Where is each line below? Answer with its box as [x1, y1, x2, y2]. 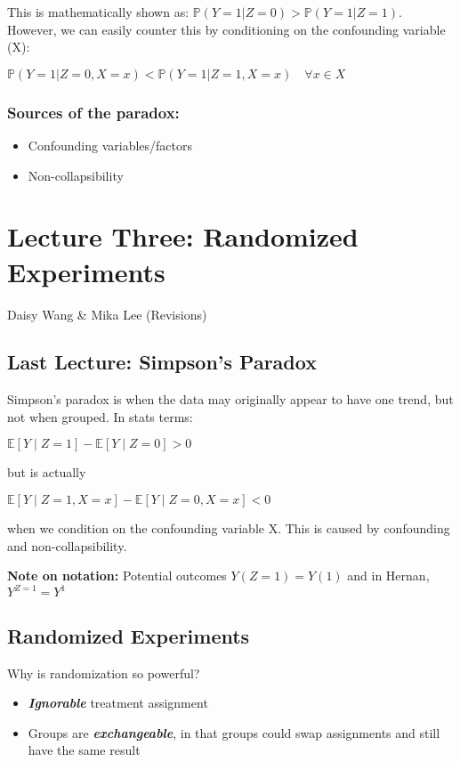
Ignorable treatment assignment [28, 693, 208, 712]
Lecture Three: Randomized [7, 218, 359, 255]
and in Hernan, [347, 566, 430, 585]
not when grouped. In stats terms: [7, 407, 193, 426]
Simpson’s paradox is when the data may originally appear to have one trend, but [7, 390, 454, 409]
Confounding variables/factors [28, 136, 193, 154]
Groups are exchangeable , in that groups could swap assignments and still [28, 723, 440, 742]
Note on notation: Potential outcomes [7, 566, 227, 585]
